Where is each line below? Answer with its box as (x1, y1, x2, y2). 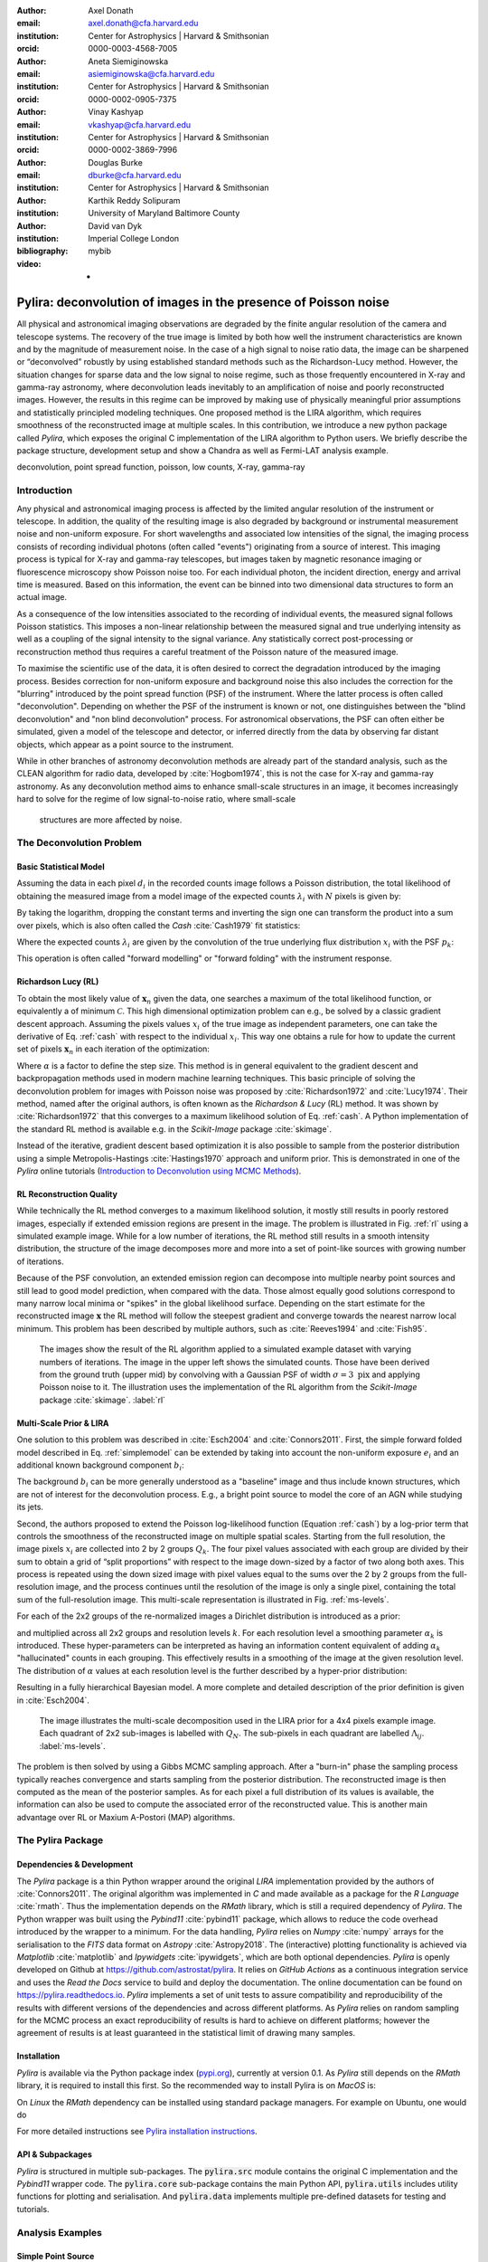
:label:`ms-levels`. (39, 1740, 106, 1751)
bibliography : (16, 245, 69, 257)
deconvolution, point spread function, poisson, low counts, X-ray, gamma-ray (16, 461, 305, 472)
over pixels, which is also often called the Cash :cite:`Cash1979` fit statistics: (16, 919, 301, 931)
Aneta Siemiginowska (88, 55, 169, 67)
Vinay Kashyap (88, 107, 144, 118)
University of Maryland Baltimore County (88, 208, 240, 219)
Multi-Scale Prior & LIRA (16, 1417, 109, 1429)
